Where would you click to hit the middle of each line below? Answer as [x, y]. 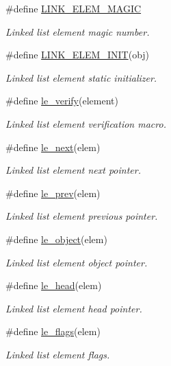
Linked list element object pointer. [77, 262]
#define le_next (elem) [53, 147]
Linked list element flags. [58, 354]
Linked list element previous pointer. [82, 216]
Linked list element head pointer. [74, 308]
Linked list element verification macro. [86, 123]
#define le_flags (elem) [53, 331]
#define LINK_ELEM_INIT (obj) [78, 55]
